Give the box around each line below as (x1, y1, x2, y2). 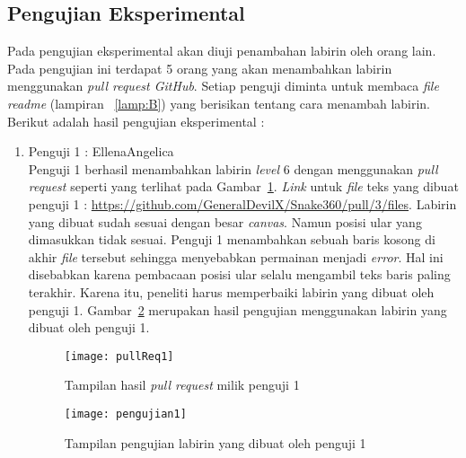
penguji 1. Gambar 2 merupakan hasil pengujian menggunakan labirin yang (28, 300, 447, 319)
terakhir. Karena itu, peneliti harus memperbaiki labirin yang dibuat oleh (28, 282, 435, 301)
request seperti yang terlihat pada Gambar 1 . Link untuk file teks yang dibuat (28, 177, 459, 196)
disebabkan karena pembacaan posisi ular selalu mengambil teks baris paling (28, 265, 451, 284)
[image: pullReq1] (64, 349, 174, 363)
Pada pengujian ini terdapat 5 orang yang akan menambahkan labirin (7, 58, 392, 77)
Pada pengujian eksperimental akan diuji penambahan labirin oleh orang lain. (7, 41, 436, 60)
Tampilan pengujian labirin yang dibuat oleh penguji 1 (64, 433, 366, 452)
